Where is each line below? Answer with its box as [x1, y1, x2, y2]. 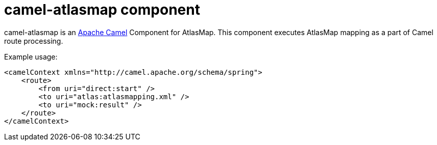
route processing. [4, 36, 63, 45]
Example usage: [4, 52, 58, 61]
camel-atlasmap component [4, 1, 200, 18]
